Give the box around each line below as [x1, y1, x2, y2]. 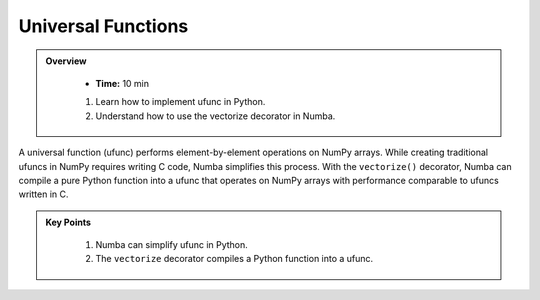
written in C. [18, 188, 69, 200]
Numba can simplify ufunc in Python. [95, 239, 249, 251]
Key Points [45, 216, 92, 228]
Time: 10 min [95, 77, 150, 89]
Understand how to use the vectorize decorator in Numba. [95, 110, 336, 122]
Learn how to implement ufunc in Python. [95, 96, 266, 108]
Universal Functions [18, 15, 189, 37]
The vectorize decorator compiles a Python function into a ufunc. [95, 253, 374, 265]
